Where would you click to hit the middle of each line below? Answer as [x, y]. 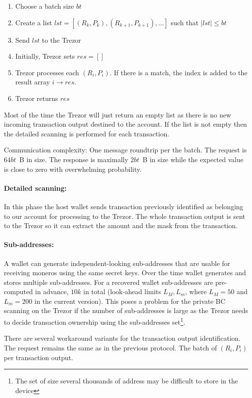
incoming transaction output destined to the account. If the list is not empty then [126, 124]
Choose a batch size [45, 6]
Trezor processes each [47, 72]
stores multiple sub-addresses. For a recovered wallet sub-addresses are [109, 282]
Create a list [34, 22]
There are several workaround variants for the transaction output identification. [122, 338]
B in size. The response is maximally [74, 159]
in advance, [52, 291]
